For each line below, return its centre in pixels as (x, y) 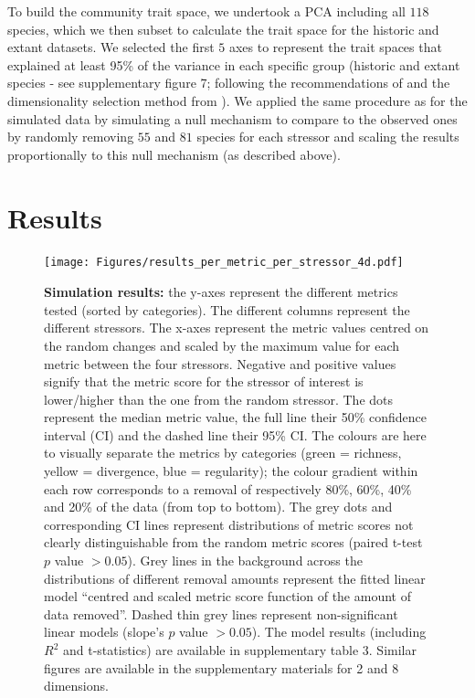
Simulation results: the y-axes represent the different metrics (221, 292)
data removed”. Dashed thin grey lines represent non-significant (221, 613)
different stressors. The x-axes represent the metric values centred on (237, 328)
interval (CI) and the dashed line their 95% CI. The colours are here (235, 434)
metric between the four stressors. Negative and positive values (220, 363)
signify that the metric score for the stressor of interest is (204, 381)
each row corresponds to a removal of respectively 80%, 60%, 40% (228, 488)
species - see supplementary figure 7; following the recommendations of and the (229, 83)
